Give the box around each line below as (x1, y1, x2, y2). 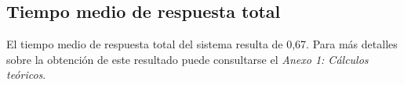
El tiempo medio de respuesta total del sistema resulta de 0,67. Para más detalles (6, 36, 398, 52)
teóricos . (6, 66, 46, 83)
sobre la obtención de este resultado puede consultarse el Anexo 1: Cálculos (6, 51, 369, 67)
